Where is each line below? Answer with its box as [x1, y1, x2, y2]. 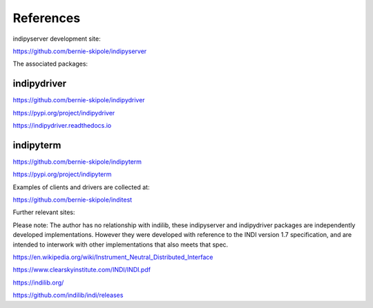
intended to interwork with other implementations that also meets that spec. [12, 240, 229, 249]
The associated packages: [12, 59, 88, 68]
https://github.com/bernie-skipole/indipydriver [12, 96, 145, 104]
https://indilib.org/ [12, 278, 64, 287]
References [12, 10, 81, 26]
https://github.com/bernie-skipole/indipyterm [12, 157, 142, 166]
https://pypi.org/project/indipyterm [12, 170, 112, 179]
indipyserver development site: [12, 35, 102, 43]
